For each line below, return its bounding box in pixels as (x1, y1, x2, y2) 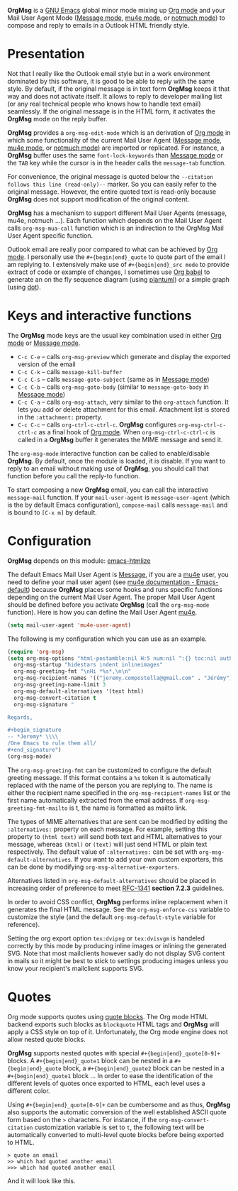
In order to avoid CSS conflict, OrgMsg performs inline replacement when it (7, 897, 228, 906)
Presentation (7, 46, 85, 62)
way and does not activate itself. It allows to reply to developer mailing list (7, 92, 222, 100)
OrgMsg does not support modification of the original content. (7, 194, 190, 203)
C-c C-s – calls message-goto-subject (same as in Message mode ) (17, 375, 210, 383)
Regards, (7, 713, 33, 721)
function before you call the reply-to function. (7, 471, 140, 480)
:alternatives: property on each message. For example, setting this (7, 825, 208, 833)
